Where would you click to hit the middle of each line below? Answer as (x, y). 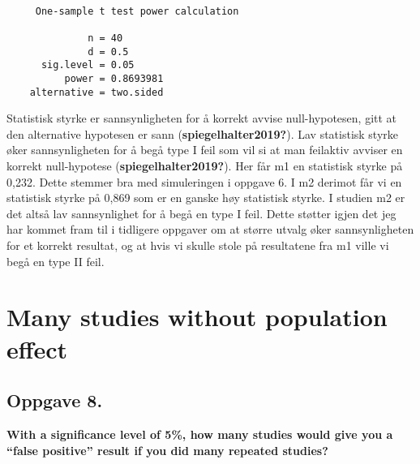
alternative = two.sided (96, 92)
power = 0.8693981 (114, 78)
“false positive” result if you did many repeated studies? (167, 450)
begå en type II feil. (56, 261)
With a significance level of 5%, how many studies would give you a (200, 434)
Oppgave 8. (55, 400)
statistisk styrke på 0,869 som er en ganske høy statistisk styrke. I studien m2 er (206, 198)
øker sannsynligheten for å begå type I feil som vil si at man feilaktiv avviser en (205, 150)
